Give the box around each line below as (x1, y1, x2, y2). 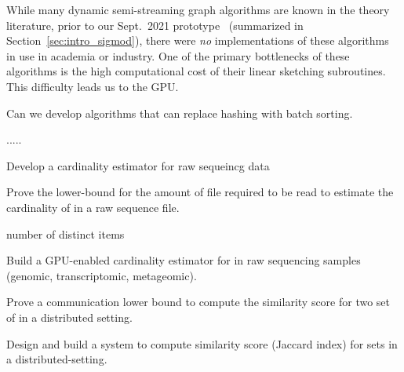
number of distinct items (6, 225, 125, 242)
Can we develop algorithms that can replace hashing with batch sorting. (6, 104, 353, 121)
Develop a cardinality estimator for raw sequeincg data (6, 157, 270, 173)
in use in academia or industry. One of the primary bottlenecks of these (6, 47, 350, 64)
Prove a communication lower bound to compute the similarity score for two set (6, 294, 391, 310)
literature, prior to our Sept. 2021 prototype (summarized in (6, 16, 304, 33)
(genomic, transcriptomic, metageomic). (6, 267, 197, 283)
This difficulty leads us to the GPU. (6, 78, 179, 94)
